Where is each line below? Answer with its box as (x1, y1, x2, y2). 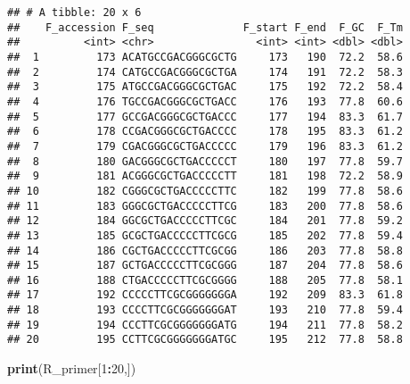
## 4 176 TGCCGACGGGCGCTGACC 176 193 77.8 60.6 (7, 95, 403, 108)
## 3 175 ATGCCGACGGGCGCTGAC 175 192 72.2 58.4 (7, 80, 403, 94)
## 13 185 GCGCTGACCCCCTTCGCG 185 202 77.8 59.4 (7, 229, 403, 242)
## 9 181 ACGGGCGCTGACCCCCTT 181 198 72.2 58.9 (7, 170, 403, 183)
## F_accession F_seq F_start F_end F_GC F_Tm (7, 21, 403, 34)
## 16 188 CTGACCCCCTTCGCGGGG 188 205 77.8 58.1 (7, 273, 403, 287)
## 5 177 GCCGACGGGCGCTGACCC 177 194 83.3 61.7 (7, 110, 403, 123)
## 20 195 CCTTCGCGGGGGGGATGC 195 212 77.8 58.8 (7, 333, 403, 346)
